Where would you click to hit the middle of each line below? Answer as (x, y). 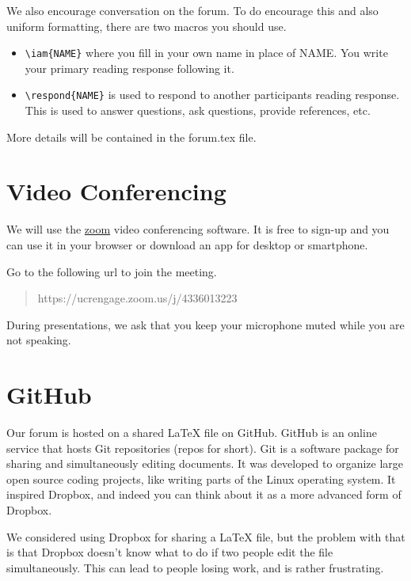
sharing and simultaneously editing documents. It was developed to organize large (205, 463)
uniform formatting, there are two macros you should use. (147, 26)
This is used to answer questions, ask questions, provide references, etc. (198, 110)
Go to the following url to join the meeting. (112, 271)
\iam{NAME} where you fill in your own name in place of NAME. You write (206, 53)
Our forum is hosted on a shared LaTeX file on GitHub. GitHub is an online (192, 433)
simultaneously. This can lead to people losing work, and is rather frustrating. (195, 567)
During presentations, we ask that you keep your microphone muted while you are (205, 324)
